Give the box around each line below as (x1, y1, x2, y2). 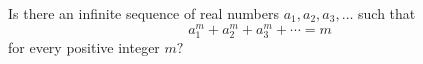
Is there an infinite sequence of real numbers (8, 3, 279, 23)
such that (358, 3, 416, 23)
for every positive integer (8, 36, 160, 57)
